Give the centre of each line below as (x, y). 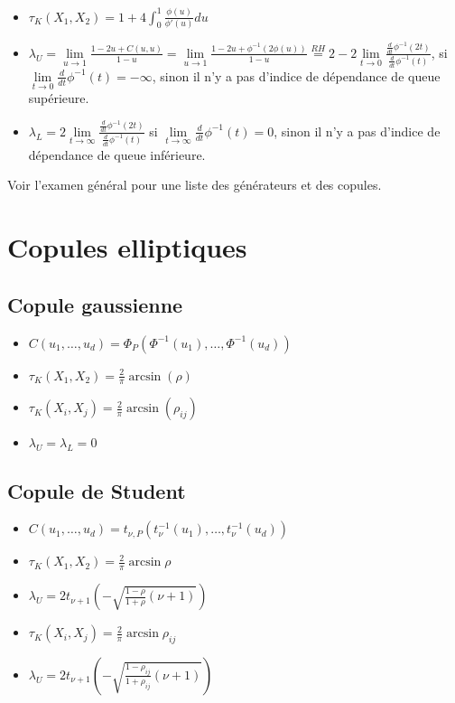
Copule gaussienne (95, 304)
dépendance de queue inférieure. (117, 154)
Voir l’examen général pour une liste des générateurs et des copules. (195, 185)
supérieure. (59, 98)
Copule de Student (97, 490)
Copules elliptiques (127, 247)
